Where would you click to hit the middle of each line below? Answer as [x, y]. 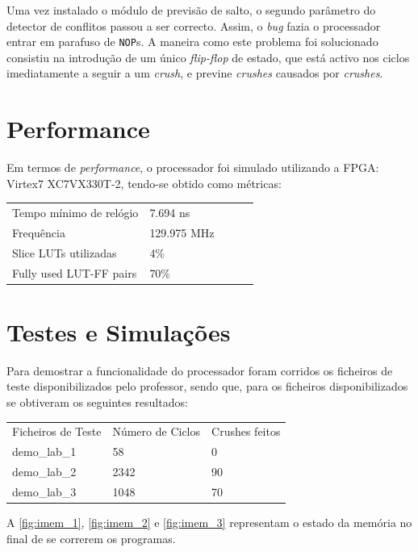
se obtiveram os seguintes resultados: [97, 402]
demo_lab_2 [44, 472]
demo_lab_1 [44, 452]
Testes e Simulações [119, 331]
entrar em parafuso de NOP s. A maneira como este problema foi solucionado [192, 42]
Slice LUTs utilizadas [65, 252]
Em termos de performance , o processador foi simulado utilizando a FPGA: [193, 167]
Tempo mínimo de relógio [75, 213]
